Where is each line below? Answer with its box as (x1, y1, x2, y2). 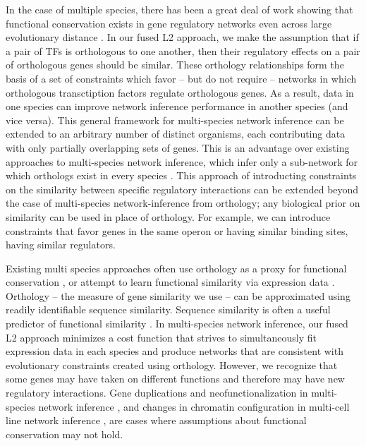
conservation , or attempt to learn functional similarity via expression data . (6, 275, 335, 289)
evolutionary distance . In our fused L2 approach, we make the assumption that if (6, 30, 359, 44)
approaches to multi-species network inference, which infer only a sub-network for (6, 154, 358, 169)
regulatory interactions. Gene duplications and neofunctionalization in (6, 385, 308, 400)
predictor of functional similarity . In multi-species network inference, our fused (6, 316, 348, 331)
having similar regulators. (6, 237, 116, 252)
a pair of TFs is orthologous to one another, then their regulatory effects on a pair (6, 43, 360, 58)
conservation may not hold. (6, 426, 123, 441)
